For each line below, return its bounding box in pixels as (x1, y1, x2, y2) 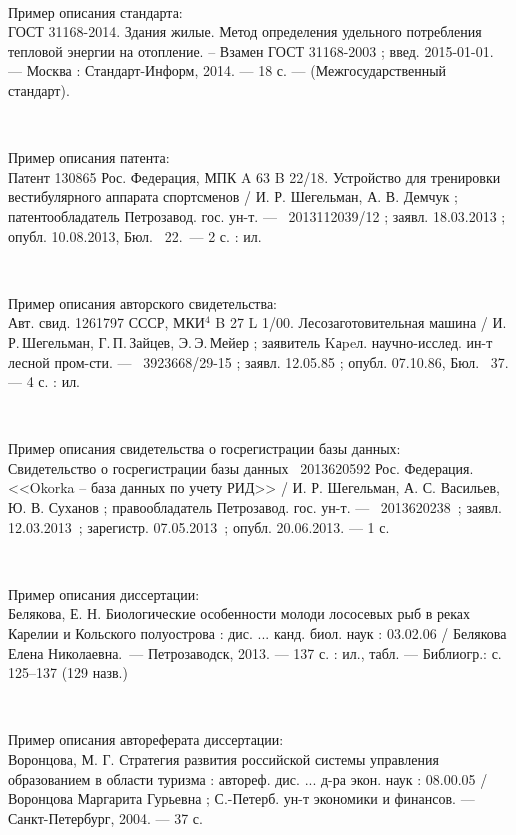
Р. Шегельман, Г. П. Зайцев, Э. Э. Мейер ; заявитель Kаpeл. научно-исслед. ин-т (8, 331, 493, 352)
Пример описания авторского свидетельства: (8, 292, 277, 313)
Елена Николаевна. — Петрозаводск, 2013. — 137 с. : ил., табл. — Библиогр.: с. (8, 642, 502, 663)
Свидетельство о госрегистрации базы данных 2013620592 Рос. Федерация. (8, 457, 474, 478)
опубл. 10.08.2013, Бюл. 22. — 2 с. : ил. (8, 225, 262, 246)
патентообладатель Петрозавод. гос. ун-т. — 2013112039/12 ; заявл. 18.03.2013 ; (8, 205, 506, 226)
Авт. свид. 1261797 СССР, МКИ (8, 312, 205, 333)
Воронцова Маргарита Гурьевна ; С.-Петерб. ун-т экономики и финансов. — (8, 788, 475, 809)
